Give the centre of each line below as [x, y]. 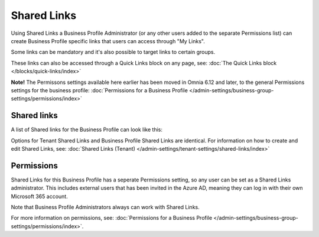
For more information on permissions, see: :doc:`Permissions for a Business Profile [112, 218]
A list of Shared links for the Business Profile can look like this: [87, 129]
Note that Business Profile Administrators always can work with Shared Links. [105, 207]
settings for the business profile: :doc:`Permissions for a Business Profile [100, 90]
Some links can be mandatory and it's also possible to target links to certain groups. [113, 52]
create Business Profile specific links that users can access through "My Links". [108, 41]
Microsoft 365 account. [39, 196]
